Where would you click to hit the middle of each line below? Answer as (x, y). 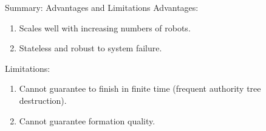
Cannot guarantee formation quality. (87, 120)
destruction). (43, 100)
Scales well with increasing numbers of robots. (105, 27)
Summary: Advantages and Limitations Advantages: (102, 7)
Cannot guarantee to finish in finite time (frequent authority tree (140, 88)
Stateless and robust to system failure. (90, 48)
